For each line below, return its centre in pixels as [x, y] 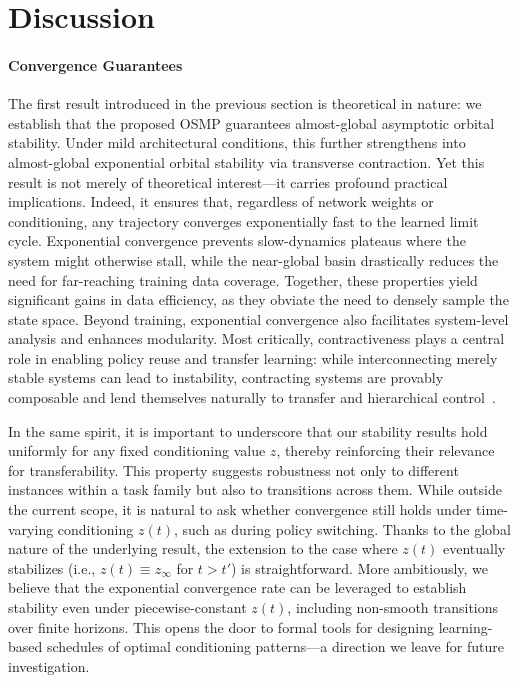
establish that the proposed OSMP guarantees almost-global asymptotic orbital [251, 122]
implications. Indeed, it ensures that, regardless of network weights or [221, 201]
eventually [474, 548]
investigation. [49, 665]
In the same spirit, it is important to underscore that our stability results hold [248, 430]
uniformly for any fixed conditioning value [137, 450]
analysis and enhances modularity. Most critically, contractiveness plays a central [256, 338]
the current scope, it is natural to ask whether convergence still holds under [240, 509]
